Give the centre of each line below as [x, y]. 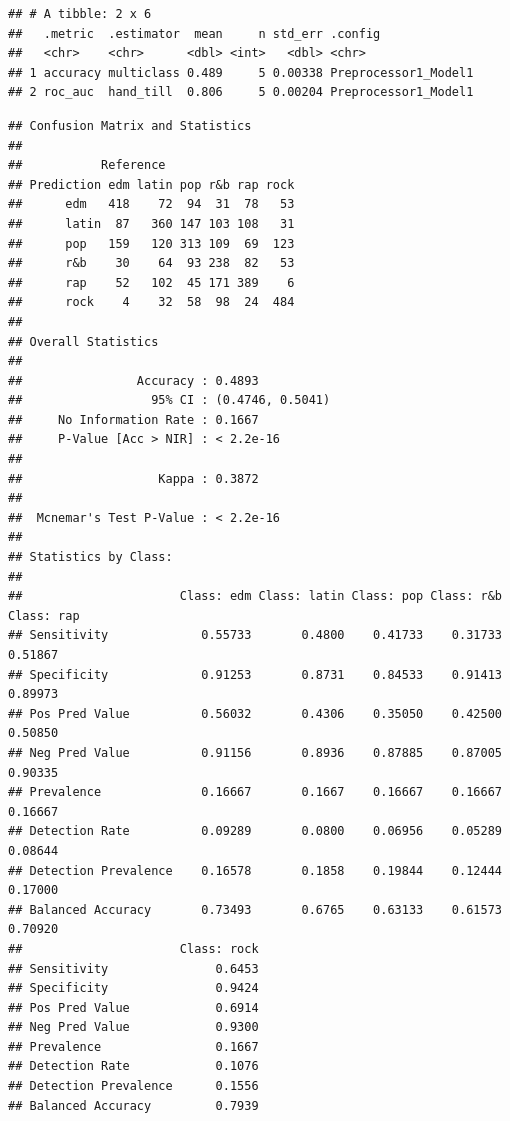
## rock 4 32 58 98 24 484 [151, 302]
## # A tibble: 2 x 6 [80, 14]
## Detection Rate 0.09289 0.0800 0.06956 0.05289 [255, 831]
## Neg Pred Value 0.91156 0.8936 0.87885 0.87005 [255, 752]
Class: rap [44, 615]
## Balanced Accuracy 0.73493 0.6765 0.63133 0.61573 [255, 909]
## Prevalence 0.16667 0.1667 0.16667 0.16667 [255, 792]
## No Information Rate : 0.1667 [133, 419]
